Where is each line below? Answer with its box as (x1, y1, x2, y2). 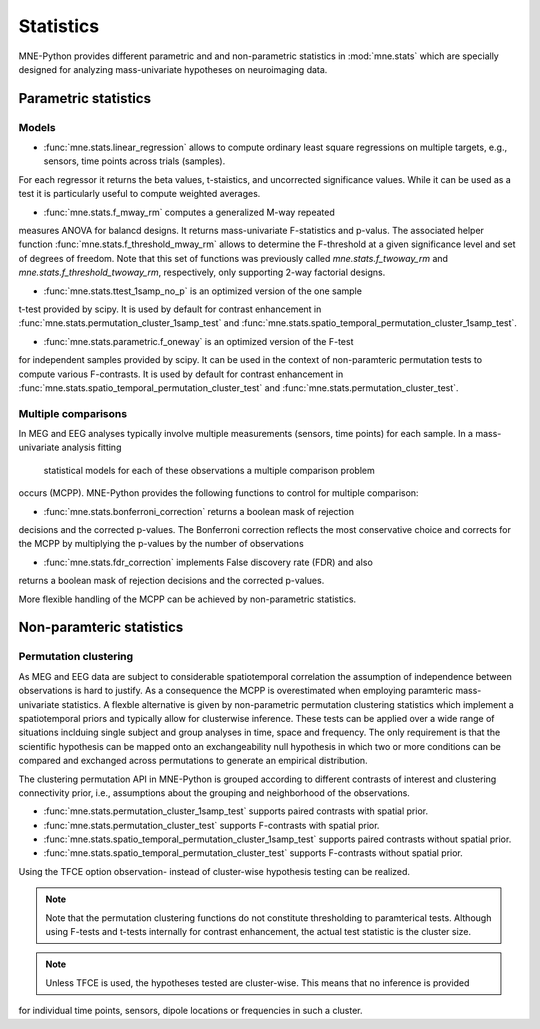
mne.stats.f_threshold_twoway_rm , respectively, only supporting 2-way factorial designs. (18, 266, 386, 279)
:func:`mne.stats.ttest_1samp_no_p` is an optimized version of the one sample (43, 285, 362, 297)
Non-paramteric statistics (18, 619, 184, 636)
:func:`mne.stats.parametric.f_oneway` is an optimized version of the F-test (43, 335, 354, 347)
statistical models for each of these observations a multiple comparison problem (43, 464, 375, 476)
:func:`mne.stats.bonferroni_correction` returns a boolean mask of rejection (43, 505, 355, 517)
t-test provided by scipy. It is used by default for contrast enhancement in (18, 303, 322, 315)
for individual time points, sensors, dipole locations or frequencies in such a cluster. (18, 1005, 363, 1017)
